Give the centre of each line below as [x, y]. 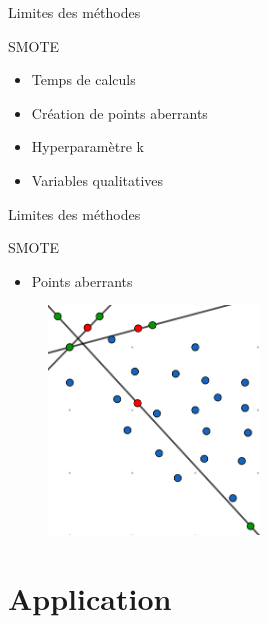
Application [90, 597]
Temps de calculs [83, 79]
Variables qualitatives [97, 179]
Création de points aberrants [119, 112]
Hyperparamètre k [87, 146]
